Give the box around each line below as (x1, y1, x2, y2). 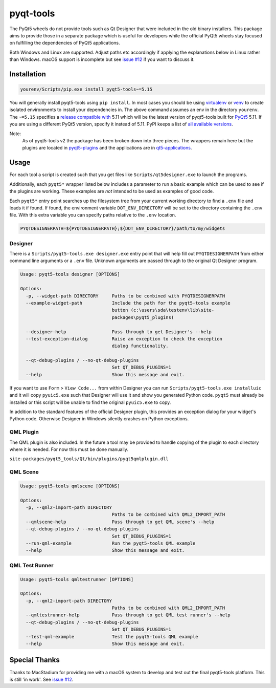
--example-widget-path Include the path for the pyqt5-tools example (26, 300, 231, 306)
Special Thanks (9, 656, 60, 664)
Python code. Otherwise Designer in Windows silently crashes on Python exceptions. (9, 416, 189, 422)
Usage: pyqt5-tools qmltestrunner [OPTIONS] (20, 576, 134, 582)
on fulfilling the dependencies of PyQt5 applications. (9, 40, 120, 46)
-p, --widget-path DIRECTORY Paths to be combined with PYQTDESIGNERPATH (26, 293, 225, 299)
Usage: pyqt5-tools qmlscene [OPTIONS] (20, 483, 120, 489)
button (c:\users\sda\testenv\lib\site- (111, 307, 215, 313)
